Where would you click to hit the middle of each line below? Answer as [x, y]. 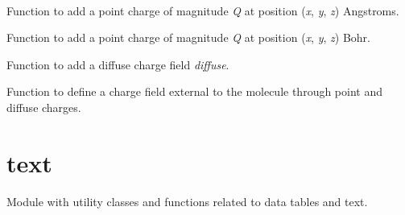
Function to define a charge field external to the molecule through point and [195, 91]
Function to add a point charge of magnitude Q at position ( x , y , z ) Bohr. [188, 37]
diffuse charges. [44, 107]
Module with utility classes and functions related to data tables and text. [187, 201]
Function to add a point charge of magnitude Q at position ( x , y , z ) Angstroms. [203, 10]
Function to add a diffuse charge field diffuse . [118, 64]
